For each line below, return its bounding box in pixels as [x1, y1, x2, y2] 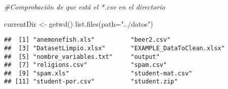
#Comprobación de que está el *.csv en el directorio [4, 2, 165, 12]
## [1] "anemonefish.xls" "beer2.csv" [4, 36, 171, 44]
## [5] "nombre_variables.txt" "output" [4, 53, 160, 60]
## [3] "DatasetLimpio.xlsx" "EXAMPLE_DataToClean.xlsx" [4, 44, 225, 52]
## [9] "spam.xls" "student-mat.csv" [4, 69, 193, 77]
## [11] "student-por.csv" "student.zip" [4, 78, 178, 85]
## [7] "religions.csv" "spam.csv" [4, 61, 167, 69]
